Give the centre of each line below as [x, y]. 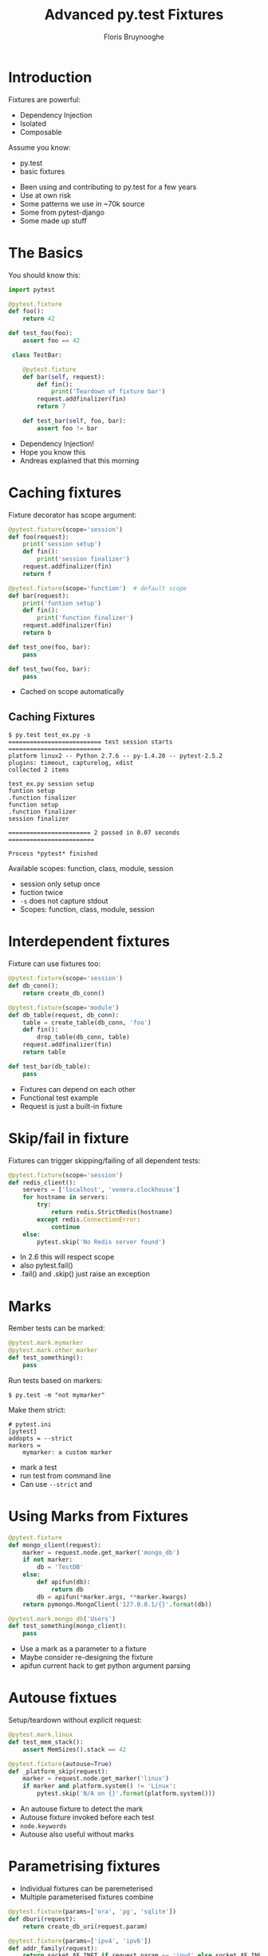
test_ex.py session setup [51, 784]
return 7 [51, 407]
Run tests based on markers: [55, 1380]
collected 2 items [39, 770]
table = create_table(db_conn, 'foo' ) [87, 1023]
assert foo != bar [67, 428]
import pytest [32, 290]
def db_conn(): [33, 986]
